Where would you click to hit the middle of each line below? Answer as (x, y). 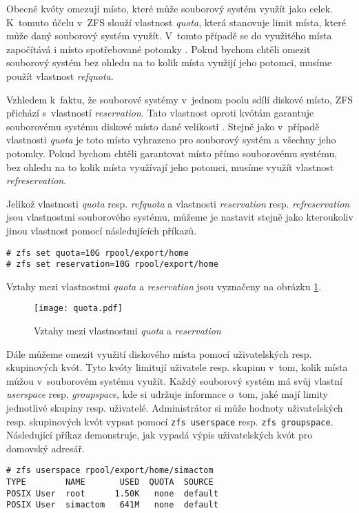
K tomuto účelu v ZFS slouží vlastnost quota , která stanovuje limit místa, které (176, 22)
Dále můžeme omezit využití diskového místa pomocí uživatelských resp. (159, 353)
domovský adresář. (45, 448)
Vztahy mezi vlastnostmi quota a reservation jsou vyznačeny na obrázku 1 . (164, 286)
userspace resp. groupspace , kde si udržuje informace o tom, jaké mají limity (167, 394)
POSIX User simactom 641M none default (112, 505)
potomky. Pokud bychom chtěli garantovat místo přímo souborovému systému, (172, 153)
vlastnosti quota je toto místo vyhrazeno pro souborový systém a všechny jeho (171, 140)
